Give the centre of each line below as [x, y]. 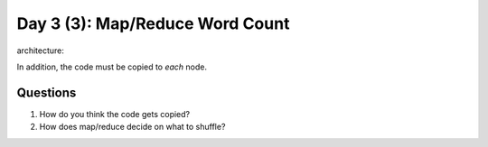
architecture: [41, 51]
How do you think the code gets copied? [114, 114]
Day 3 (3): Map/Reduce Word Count [153, 23]
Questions [47, 92]
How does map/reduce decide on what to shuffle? [132, 127]
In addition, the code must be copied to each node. [112, 67]
